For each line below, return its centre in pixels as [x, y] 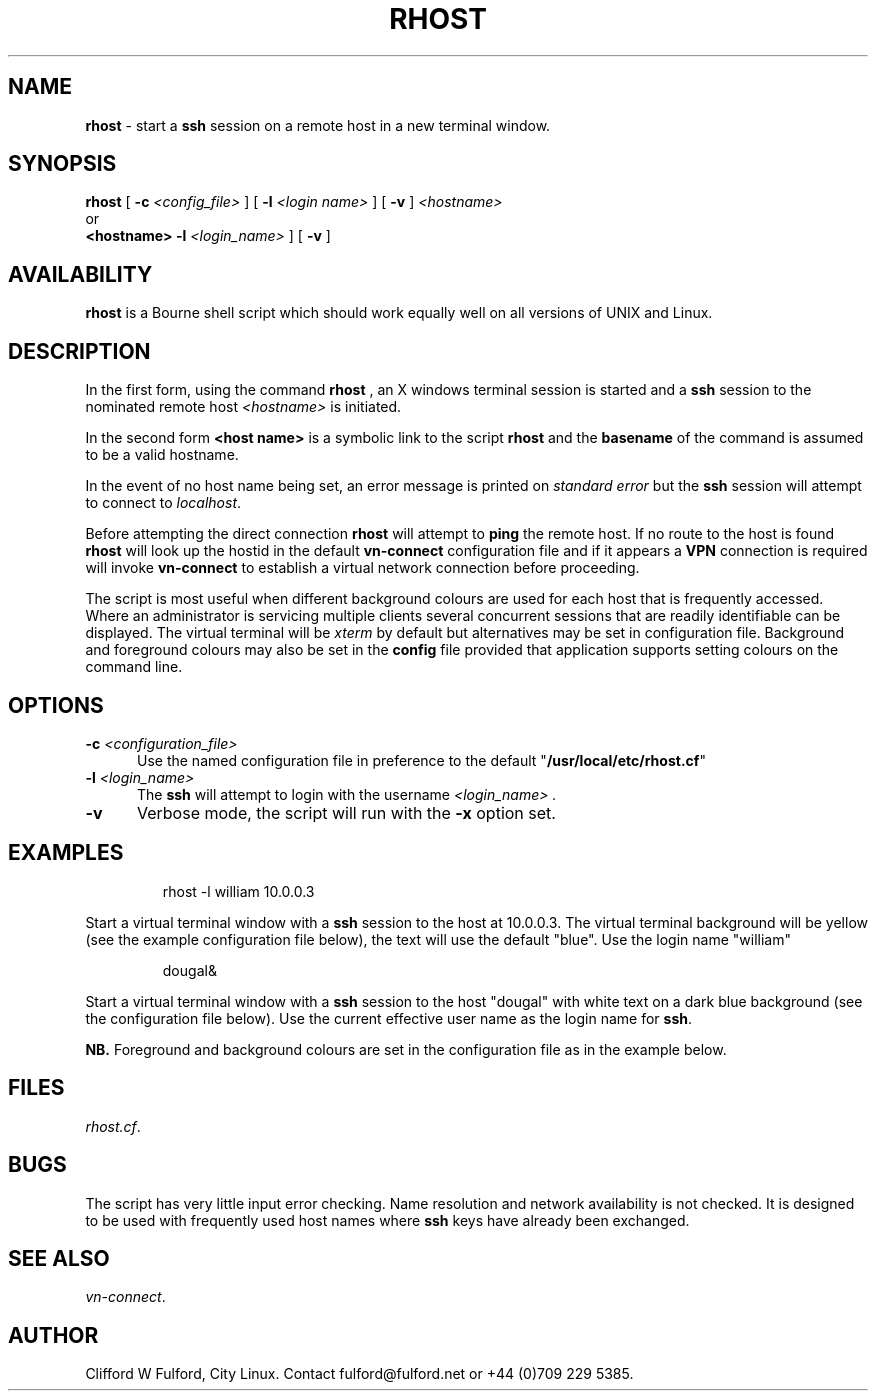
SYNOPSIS [62, 164]
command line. [134, 667]
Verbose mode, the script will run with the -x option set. [346, 812]
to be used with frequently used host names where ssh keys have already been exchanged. [387, 1220]
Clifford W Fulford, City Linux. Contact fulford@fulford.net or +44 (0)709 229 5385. [359, 1374]
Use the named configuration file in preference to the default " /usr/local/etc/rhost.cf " [421, 760]
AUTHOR [53, 1335]
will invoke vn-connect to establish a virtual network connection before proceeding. [362, 568]
